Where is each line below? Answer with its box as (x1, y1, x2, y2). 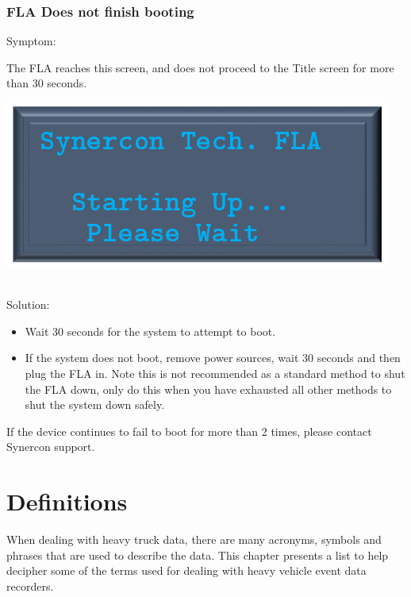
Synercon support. (6, 438, 95, 455)
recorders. (6, 577, 54, 594)
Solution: (6, 296, 50, 313)
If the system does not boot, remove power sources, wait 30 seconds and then (25, 349, 401, 366)
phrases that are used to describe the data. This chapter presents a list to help (6, 546, 389, 563)
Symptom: (6, 33, 56, 49)
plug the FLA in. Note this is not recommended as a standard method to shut (25, 364, 405, 381)
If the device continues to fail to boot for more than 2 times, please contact (6, 422, 372, 439)
